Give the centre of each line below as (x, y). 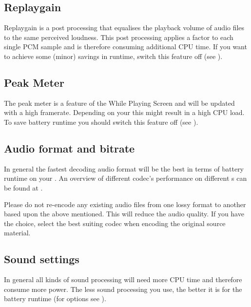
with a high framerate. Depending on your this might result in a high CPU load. (124, 112)
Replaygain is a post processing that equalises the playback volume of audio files (124, 28)
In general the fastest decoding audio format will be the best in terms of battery (124, 168)
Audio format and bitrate (69, 148)
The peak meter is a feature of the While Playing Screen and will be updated (119, 103)
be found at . (23, 187)
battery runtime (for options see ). (55, 298)
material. (17, 233)
